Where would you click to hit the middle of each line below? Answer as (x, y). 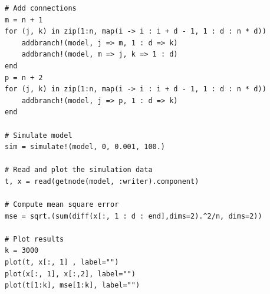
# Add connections (41, 8)
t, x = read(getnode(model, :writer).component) (102, 181)
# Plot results (34, 239)
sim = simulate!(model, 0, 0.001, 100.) (85, 147)
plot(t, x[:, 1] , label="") (62, 262)
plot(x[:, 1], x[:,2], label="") (70, 274)
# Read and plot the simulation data (79, 170)
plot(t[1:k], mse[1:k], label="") (73, 285)
